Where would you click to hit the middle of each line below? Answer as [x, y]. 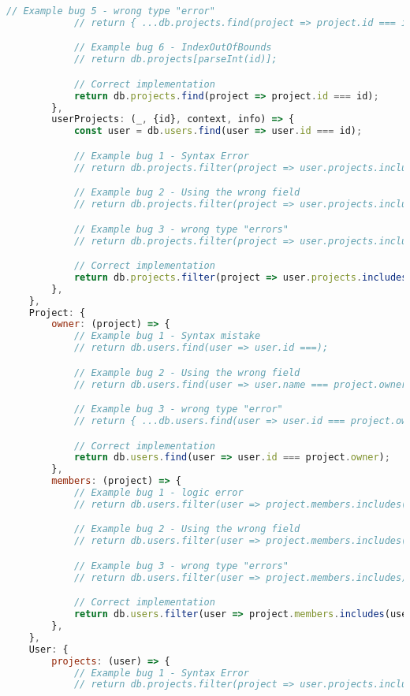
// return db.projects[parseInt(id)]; [175, 60]
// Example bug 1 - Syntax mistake [167, 336]
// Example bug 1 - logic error [158, 493]
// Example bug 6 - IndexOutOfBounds [173, 48]
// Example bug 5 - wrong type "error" [111, 11]
